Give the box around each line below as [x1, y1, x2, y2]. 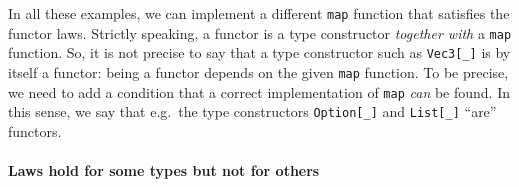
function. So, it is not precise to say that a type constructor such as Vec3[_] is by [8, 42, 511, 63]
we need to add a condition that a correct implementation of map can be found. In [8, 81, 510, 102]
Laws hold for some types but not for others [8, 160, 320, 181]
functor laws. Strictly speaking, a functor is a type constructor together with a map [8, 22, 512, 43]
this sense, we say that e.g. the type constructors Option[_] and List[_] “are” [8, 101, 497, 122]
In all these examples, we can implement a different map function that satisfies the [8, 3, 510, 23]
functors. [8, 120, 62, 141]
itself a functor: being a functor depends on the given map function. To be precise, [8, 61, 509, 82]
